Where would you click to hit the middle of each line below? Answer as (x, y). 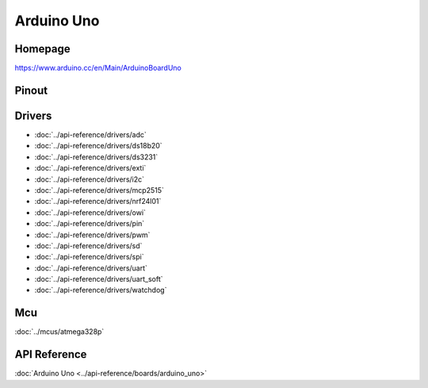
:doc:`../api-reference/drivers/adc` (90, 134)
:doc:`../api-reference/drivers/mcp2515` (99, 190)
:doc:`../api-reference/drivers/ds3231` (96, 157)
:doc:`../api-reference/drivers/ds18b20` (98, 146)
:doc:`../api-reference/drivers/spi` (89, 257)
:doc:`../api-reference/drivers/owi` (90, 212)
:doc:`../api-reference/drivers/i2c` (90, 179)
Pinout (31, 90)
